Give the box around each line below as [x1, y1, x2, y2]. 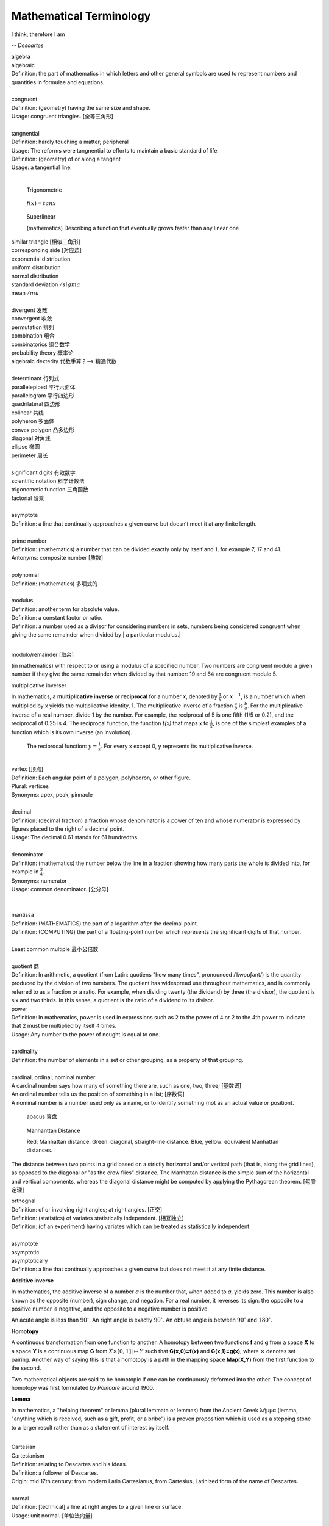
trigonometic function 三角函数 [11, 486, 88, 493]
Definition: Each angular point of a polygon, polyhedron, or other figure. [11, 774, 191, 781]
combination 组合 [11, 332, 55, 339]
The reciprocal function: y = [26, 742, 97, 750]
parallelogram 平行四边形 [11, 391, 74, 399]
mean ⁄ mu [11, 289, 40, 297]
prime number [11, 537, 47, 544]
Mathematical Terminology [11, 9, 151, 23]
